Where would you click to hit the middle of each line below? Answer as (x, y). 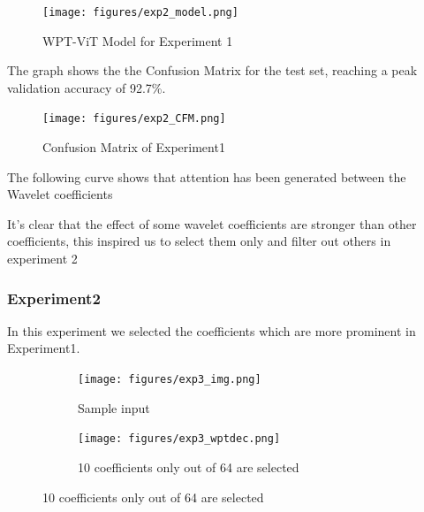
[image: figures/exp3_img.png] (170, 380)
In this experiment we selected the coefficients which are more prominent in (212, 330)
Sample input (114, 407)
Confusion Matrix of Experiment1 (134, 147)
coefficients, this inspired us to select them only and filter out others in (199, 241)
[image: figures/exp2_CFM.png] (134, 119)
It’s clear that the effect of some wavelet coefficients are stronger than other (212, 223)
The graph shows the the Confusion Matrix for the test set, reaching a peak (212, 70)
